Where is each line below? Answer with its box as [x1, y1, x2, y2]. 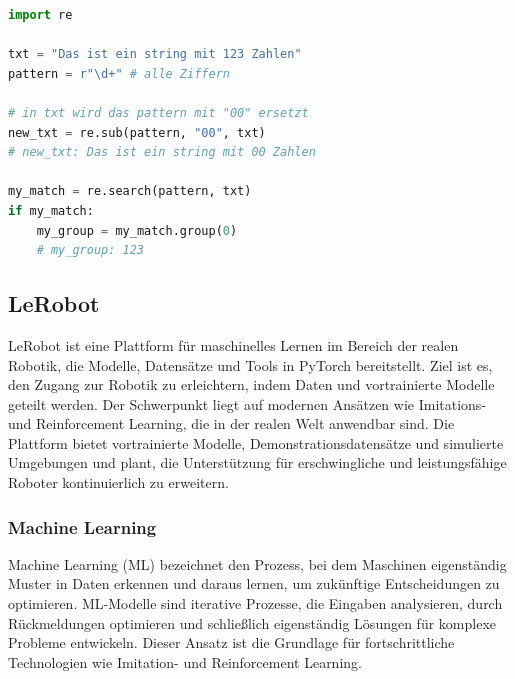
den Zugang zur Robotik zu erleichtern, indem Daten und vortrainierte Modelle [8, 374, 495, 395]
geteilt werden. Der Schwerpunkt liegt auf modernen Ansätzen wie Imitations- [8, 393, 487, 414]
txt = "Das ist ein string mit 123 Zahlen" [8, 47, 302, 62]
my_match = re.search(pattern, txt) [8, 184, 252, 199]
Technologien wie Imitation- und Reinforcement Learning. [8, 651, 362, 672]
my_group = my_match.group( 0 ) [36, 223, 238, 238]
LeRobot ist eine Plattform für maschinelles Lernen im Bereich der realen [8, 334, 459, 355]
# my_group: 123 [36, 243, 145, 258]
